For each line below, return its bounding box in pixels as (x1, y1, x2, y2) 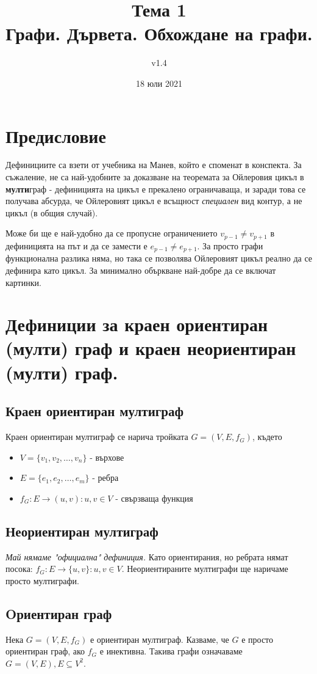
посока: (5, 562, 33, 575)
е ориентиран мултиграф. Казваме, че (90, 632, 229, 645)
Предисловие (5, 123, 106, 148)
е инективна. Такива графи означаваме (99, 645, 243, 658)
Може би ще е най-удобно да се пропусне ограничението (5, 227, 218, 240)
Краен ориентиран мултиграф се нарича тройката (5, 430, 188, 443)
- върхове (90, 450, 124, 463)
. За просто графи (197, 239, 263, 252)
